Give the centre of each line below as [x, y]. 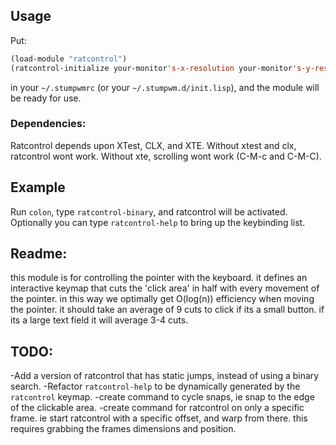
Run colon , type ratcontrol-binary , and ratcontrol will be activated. [149, 211]
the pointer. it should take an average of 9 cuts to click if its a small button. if [167, 310]
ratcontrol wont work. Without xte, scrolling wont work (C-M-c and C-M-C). [166, 156]
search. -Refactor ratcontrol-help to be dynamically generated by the [155, 386]
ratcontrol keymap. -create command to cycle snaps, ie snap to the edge [162, 397]
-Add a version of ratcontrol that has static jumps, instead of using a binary [165, 376]
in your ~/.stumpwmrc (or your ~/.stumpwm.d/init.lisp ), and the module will [165, 87]
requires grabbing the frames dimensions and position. [123, 429]
